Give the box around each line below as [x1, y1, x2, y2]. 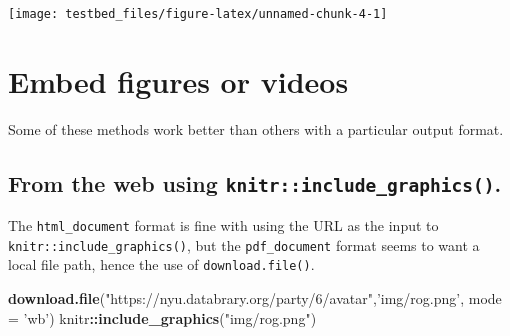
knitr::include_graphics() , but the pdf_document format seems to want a [8, 234, 480, 255]
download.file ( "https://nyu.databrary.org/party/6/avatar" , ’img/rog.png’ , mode [8, 288, 502, 309]
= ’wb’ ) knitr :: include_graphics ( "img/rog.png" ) [8, 307, 317, 328]
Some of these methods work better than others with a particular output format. [8, 118, 504, 139]
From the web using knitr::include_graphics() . [8, 167, 502, 198]
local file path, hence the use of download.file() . [8, 254, 315, 275]
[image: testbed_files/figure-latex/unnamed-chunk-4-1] [8, 7, 388, 21]
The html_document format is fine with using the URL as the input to [8, 215, 439, 236]
